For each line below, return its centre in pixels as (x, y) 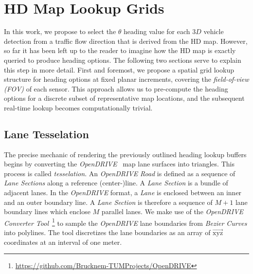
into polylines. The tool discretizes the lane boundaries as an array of (107, 232)
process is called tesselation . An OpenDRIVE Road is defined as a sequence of (120, 173)
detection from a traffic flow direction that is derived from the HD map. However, (126, 41)
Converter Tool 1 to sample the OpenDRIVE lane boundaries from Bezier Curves (126, 222)
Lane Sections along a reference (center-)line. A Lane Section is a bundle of (116, 183)
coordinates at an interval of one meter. (63, 242)
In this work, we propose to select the (60, 31)
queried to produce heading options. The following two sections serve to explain (123, 60)
